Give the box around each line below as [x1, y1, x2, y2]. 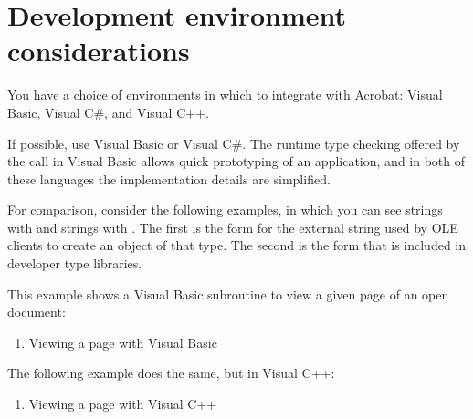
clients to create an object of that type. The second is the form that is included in [7, 236, 467, 255]
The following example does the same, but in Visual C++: [7, 363, 335, 382]
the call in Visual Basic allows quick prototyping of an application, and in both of [7, 152, 466, 171]
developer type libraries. [7, 254, 142, 273]
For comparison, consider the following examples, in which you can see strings [7, 200, 443, 219]
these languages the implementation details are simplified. [7, 169, 331, 188]
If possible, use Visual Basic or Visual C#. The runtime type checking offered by [7, 133, 460, 152]
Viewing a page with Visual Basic [28, 332, 217, 351]
